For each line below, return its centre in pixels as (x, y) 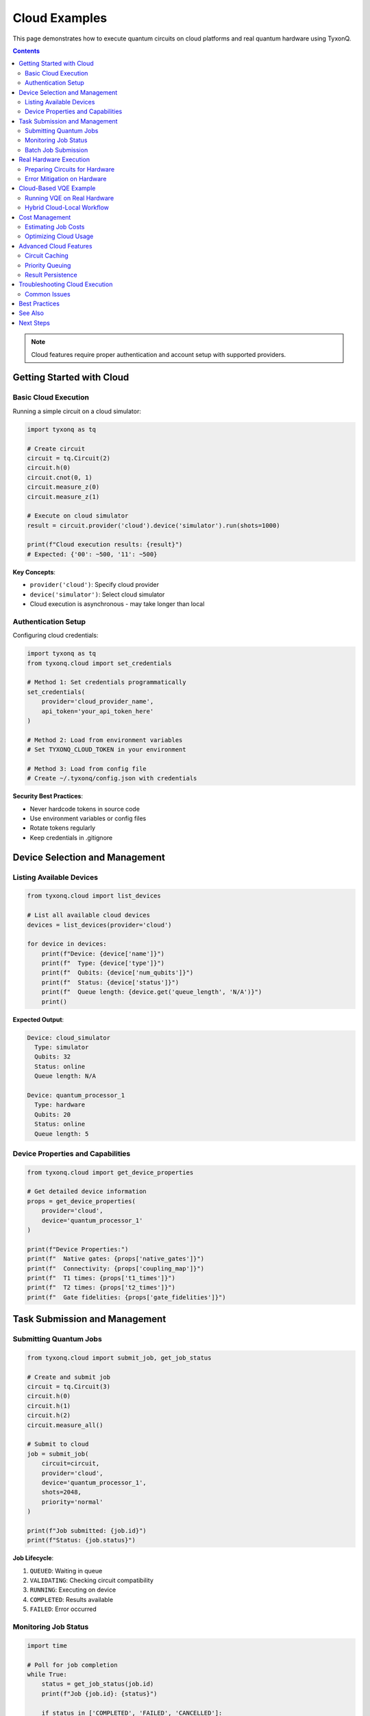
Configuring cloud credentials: (56, 636)
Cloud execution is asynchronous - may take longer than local (117, 604)
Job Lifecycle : (33, 1558)
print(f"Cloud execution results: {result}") (105, 545)
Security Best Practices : (48, 796)
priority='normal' (72, 1502)
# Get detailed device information (87, 1192)
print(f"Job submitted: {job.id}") (87, 1530)
